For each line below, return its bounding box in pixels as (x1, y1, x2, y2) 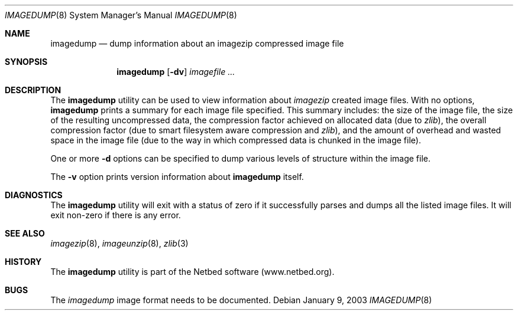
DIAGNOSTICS (5, 190, 63, 200)
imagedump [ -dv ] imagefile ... (116, 67, 235, 77)
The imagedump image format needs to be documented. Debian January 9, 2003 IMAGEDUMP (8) (50, 295, 432, 305)
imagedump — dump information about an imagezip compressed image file (50, 38, 344, 48)
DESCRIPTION (5, 85, 61, 95)
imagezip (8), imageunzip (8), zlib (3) (50, 238, 189, 248)
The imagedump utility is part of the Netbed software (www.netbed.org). (50, 267, 335, 277)
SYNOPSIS (5, 57, 48, 67)
